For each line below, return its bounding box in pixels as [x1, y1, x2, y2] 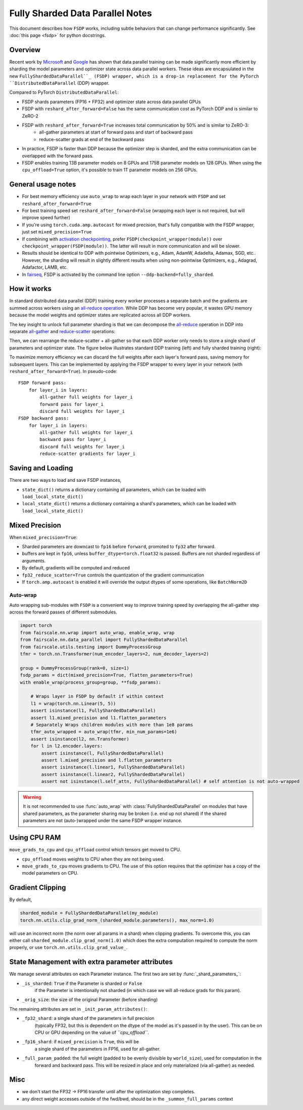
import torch [20, 623, 53, 629]
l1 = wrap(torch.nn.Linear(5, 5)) [30, 701, 116, 706]
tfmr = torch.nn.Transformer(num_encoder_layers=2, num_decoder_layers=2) [20, 651, 210, 657]
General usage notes [9, 180, 76, 189]
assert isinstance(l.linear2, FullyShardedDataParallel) [41, 771, 185, 777]
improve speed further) [22, 215, 71, 221]
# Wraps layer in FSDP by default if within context [30, 693, 164, 700]
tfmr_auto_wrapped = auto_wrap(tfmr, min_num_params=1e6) [30, 729, 177, 735]
